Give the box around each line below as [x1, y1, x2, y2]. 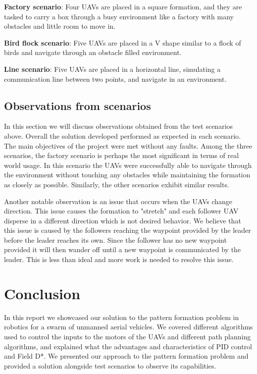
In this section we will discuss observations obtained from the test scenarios [4, 121, 233, 131]
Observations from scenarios [4, 98, 151, 113]
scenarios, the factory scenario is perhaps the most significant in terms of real [4, 150, 239, 160]
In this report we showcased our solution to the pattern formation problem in [4, 312, 239, 322]
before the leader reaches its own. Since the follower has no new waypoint [4, 234, 227, 245]
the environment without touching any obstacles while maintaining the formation [4, 169, 251, 180]
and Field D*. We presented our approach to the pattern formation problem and [4, 351, 249, 361]
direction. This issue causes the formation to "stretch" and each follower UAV [4, 206, 239, 216]
